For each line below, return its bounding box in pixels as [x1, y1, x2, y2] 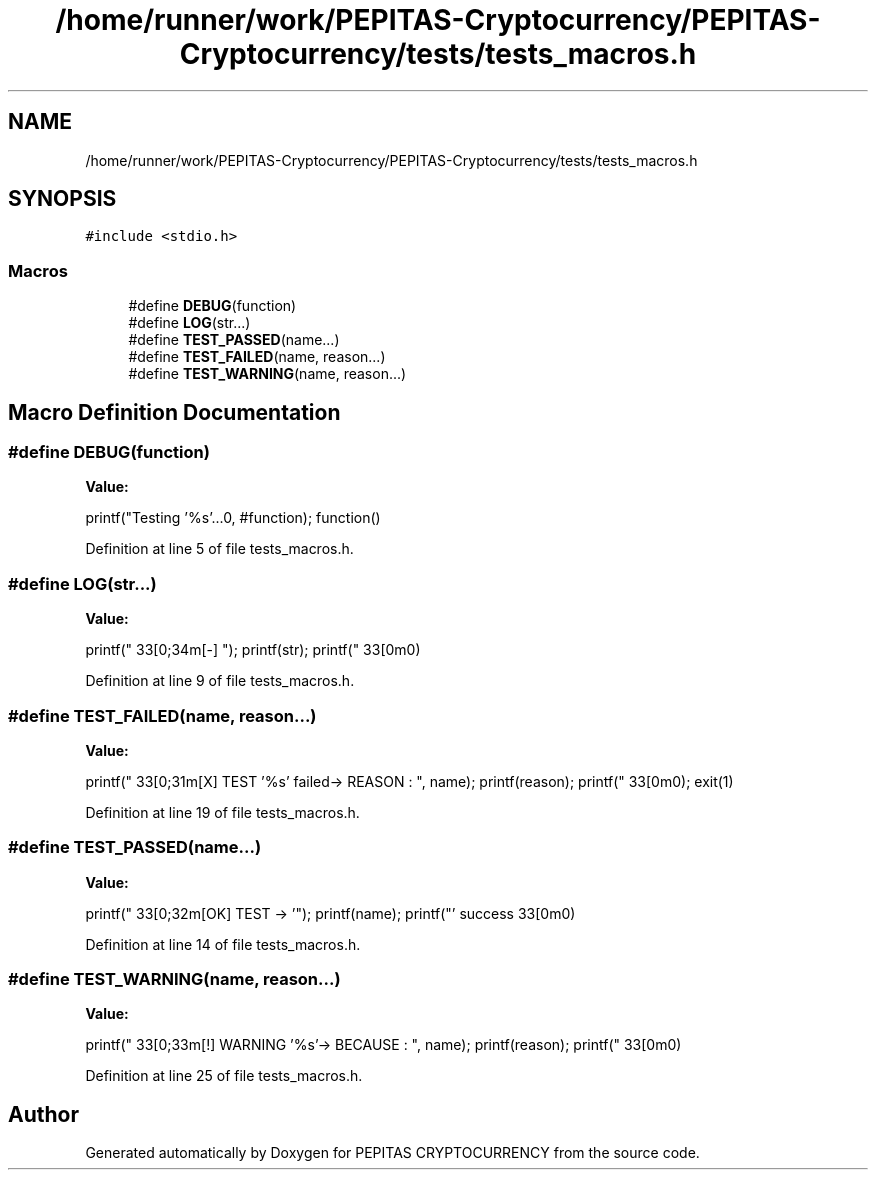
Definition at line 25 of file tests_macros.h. [85, 1067, 363, 1085]
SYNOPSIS [8, 186, 117, 212]
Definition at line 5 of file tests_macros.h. [85, 540, 354, 558]
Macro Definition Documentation [8, 399, 341, 425]
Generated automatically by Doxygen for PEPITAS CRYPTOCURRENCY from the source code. [85, 1144, 700, 1162]
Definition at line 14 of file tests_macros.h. [85, 935, 361, 953]
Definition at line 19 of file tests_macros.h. [85, 803, 360, 821]
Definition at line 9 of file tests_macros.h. [85, 672, 355, 690]
